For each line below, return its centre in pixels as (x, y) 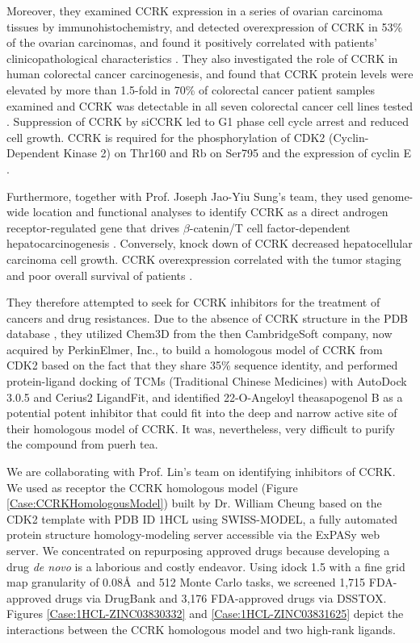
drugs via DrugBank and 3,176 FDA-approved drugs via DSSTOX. (221, 597)
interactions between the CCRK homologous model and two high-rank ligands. (201, 629)
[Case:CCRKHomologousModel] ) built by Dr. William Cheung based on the (194, 503)
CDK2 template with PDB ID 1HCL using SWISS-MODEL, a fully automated (202, 518)
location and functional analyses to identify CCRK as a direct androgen (210, 212)
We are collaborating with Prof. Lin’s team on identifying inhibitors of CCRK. (201, 472)
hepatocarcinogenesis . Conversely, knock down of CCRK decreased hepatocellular (210, 243)
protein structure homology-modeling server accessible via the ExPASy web (193, 534)
